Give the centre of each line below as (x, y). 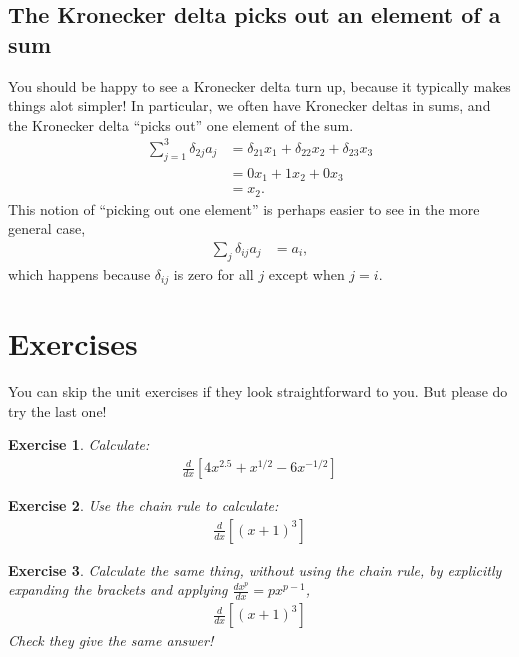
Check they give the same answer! (111, 640)
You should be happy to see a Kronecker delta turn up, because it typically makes (259, 85)
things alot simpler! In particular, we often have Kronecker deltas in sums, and (249, 105)
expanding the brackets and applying (118, 589)
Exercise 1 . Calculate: (79, 444)
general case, (47, 228)
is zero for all (213, 273)
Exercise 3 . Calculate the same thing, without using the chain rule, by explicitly (255, 569)
